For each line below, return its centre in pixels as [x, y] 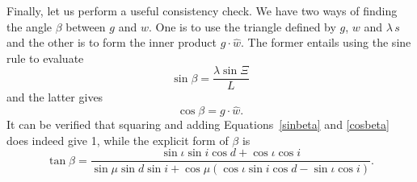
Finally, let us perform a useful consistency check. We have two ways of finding [202, 10]
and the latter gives [55, 97]
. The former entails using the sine [326, 42]
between [86, 26]
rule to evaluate [45, 58]
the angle [29, 26]
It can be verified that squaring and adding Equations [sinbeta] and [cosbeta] [198, 124]
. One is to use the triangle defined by [242, 26]
